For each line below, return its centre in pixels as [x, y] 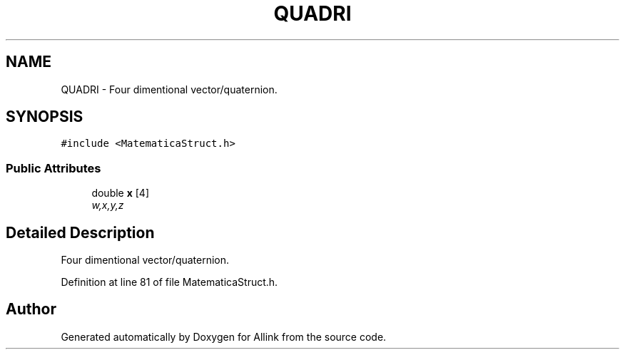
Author [31, 309]
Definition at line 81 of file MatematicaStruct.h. [169, 282]
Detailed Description [80, 232]
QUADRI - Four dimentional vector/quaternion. [169, 89]
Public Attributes [54, 168]
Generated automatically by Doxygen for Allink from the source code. [224, 336]
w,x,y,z [108, 205]
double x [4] [121, 193]
